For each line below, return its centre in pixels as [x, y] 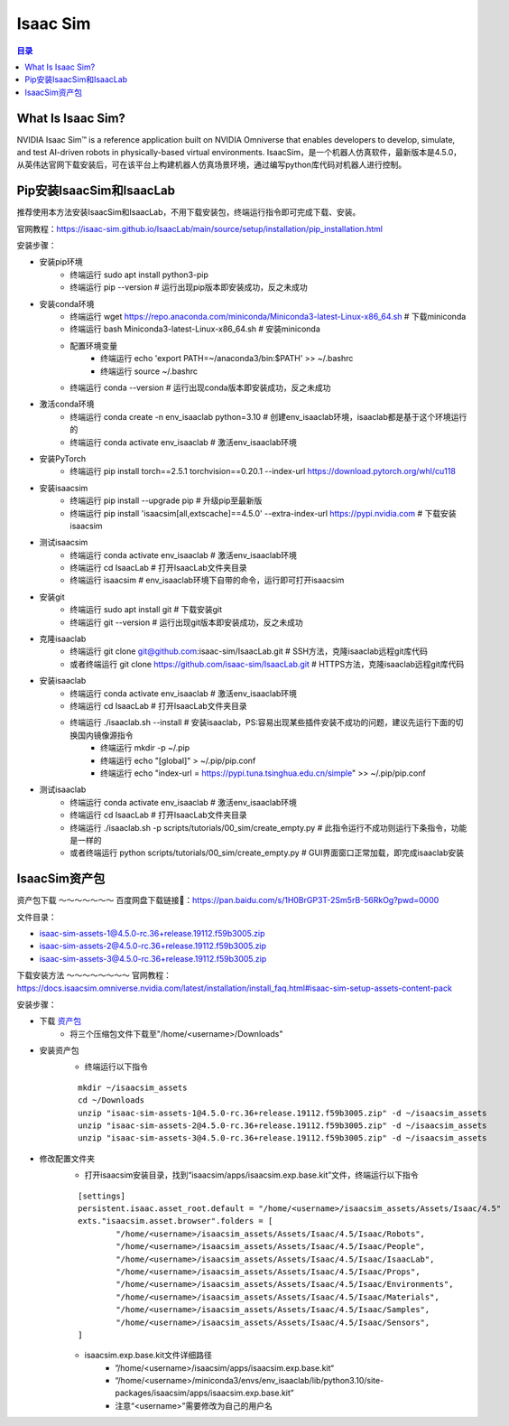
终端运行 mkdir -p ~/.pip [145, 748]
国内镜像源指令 [105, 735]
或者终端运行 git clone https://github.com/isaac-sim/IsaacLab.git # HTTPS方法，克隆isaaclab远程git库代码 [267, 664]
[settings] [102, 1196]
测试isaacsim [64, 543]
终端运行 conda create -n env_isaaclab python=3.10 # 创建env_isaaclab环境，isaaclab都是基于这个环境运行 [268, 416]
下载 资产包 [60, 1021]
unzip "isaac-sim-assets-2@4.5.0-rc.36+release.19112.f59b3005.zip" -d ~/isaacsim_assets [282, 1126]
